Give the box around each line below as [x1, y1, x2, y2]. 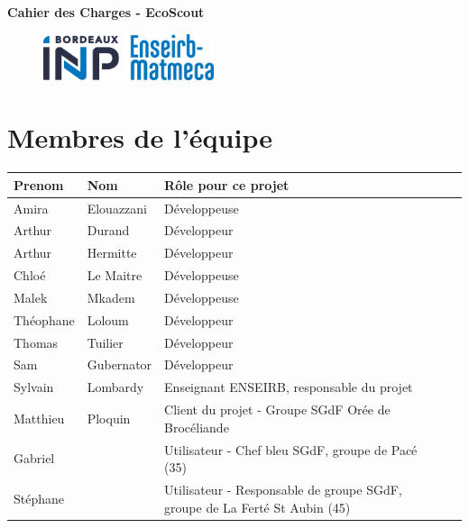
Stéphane [14, 488, 65, 507]
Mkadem [87, 287, 135, 306]
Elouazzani [87, 198, 148, 217]
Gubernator [87, 355, 152, 374]
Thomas [14, 332, 59, 351]
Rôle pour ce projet [164, 175, 290, 194]
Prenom [14, 175, 64, 194]
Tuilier [87, 332, 124, 351]
